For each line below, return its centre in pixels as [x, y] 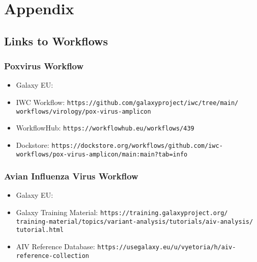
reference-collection [52, 256]
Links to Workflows [56, 41]
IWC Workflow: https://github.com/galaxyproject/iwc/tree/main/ [127, 102]
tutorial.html [40, 230]
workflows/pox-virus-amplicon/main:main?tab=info [102, 154]
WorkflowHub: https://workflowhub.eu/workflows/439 [105, 128]
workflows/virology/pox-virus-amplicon [83, 111]
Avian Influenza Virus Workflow [71, 176]
